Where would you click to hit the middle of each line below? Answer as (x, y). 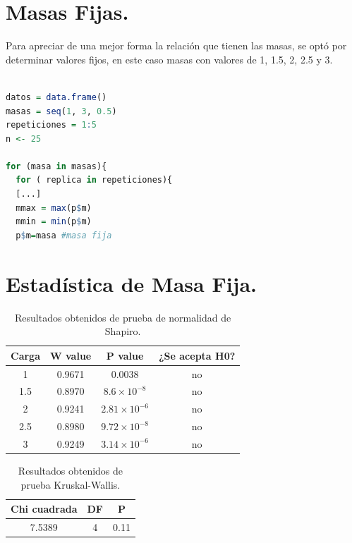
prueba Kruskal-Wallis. (71, 484)
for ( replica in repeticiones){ (94, 180)
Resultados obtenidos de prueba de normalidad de (123, 317)
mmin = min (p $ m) (54, 222)
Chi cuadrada (44, 509)
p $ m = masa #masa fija (64, 235)
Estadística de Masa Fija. (132, 283)
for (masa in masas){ (56, 166)
